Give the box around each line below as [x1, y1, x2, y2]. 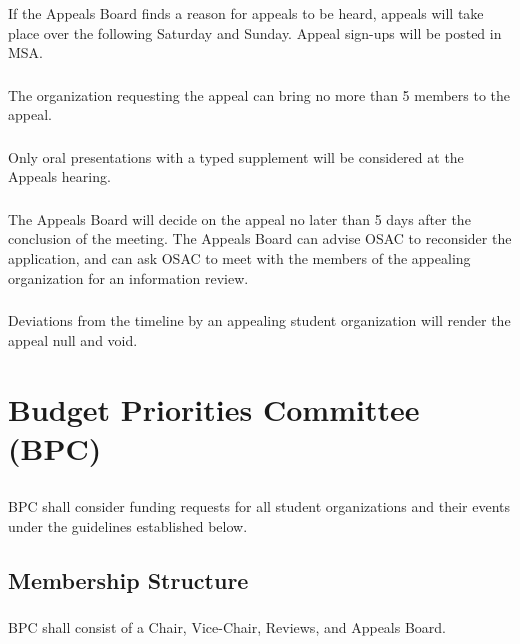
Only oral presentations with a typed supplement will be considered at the [8, 146, 464, 167]
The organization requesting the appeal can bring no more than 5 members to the [8, 84, 511, 105]
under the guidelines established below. [8, 515, 248, 536]
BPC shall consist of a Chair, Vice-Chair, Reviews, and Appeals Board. [8, 617, 446, 638]
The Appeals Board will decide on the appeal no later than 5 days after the [8, 208, 471, 229]
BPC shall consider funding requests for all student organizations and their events [8, 496, 511, 517]
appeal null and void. [8, 329, 138, 350]
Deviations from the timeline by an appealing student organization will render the [8, 310, 511, 331]
